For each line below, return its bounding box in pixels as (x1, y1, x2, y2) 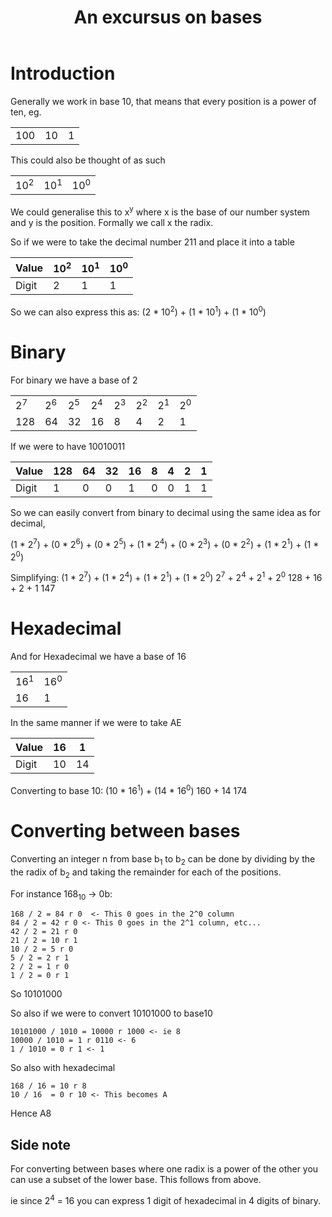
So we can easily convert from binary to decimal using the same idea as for (10, 507, 321, 519)
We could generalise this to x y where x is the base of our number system (10, 204, 310, 218)
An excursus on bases (73, 6, 263, 29)
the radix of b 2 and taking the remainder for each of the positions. (10, 866, 282, 880)
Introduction (10, 62, 116, 85)
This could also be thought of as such (10, 154, 166, 166)
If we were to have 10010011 (10, 441, 126, 453)
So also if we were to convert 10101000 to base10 (10, 1007, 213, 1020)
